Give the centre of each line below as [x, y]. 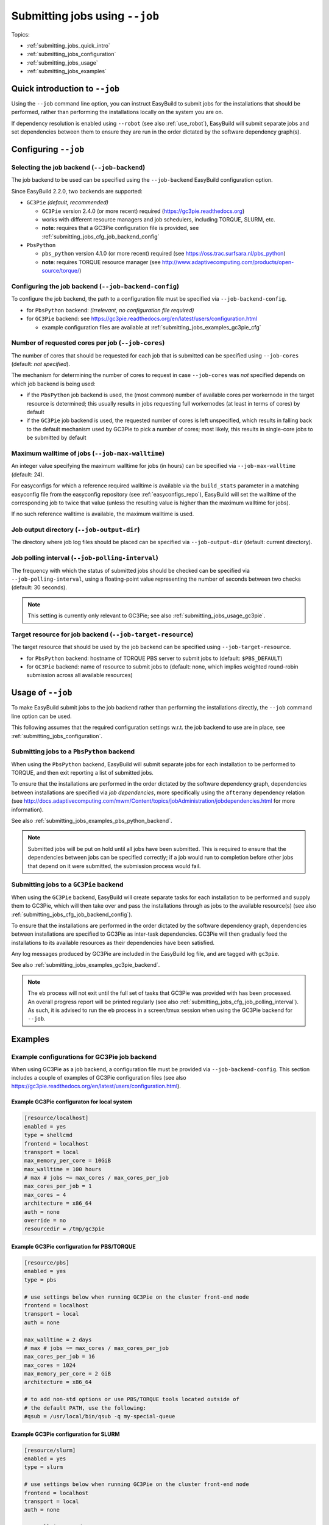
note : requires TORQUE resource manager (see [101, 262]
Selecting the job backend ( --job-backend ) [78, 167]
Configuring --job [48, 149]
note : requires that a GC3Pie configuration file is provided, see [120, 228]
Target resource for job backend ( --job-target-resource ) [102, 634]
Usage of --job [42, 693]
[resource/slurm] [50, 1450]
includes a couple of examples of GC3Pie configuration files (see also [99, 1077]
